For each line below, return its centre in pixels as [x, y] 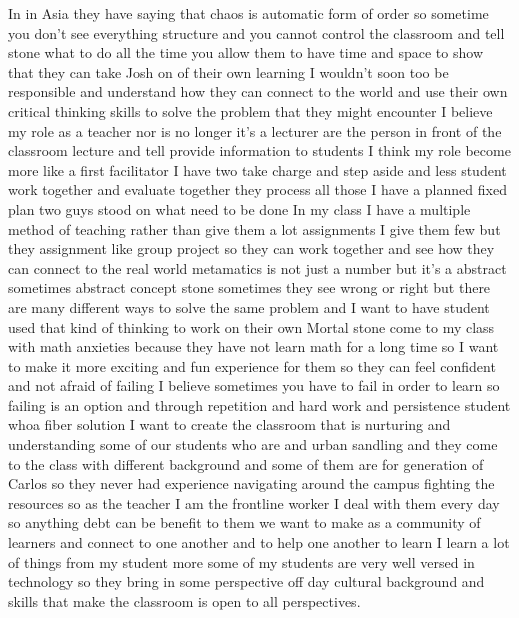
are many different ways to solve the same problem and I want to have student [249, 306]
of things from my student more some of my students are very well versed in [241, 561]
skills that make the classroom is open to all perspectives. [184, 600]
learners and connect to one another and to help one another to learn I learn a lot [259, 542]
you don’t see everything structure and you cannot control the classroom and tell [256, 32]
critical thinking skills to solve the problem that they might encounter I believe [250, 110]
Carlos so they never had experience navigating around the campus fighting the [251, 483]
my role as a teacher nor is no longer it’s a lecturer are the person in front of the [255, 130]
